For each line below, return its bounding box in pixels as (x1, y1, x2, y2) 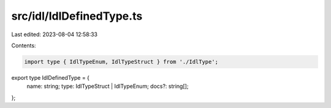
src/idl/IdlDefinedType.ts (11, 9, 143, 23)
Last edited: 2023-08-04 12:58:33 (11, 31, 98, 38)
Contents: (11, 42, 36, 49)
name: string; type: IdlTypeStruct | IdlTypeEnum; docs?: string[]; (26, 83, 189, 90)
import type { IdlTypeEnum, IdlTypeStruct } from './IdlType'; (24, 58, 219, 65)
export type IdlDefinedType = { (11, 74, 90, 81)
